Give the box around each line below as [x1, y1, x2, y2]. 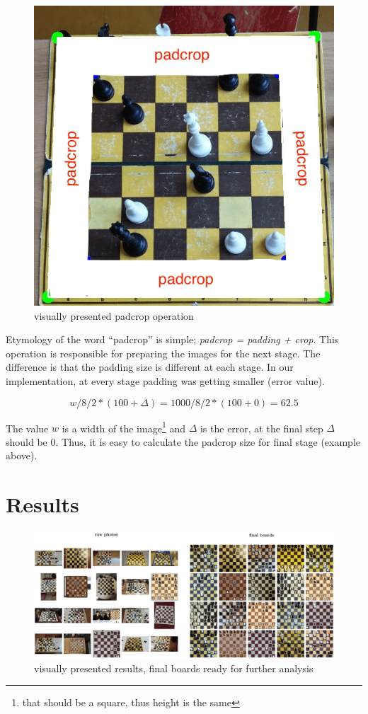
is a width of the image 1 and [62, 418, 185, 435]
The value [6, 420, 49, 435]
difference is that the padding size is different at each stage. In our [6, 359, 294, 374]
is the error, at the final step [200, 420, 323, 435]
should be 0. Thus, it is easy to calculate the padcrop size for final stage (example [6, 434, 361, 449]
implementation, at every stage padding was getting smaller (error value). [6, 373, 325, 388]
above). [6, 448, 38, 463]
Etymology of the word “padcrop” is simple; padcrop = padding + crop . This [6, 332, 339, 347]
